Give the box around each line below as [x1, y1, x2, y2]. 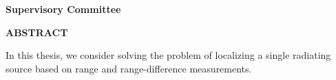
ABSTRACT [6, 25, 68, 39]
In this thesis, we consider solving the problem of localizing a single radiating [6, 48, 331, 62]
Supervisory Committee [6, 2, 121, 16]
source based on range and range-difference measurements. [6, 61, 252, 75]
